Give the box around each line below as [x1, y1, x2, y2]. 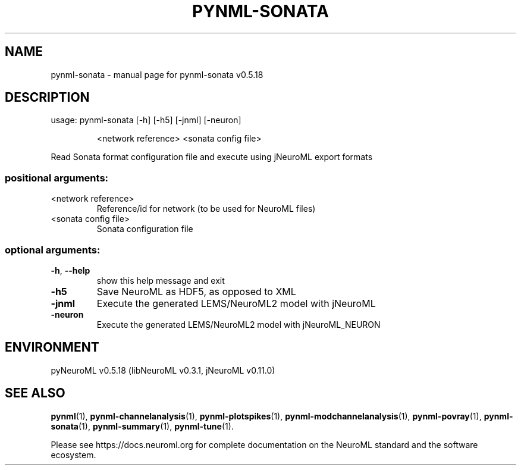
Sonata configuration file [96, 224, 193, 234]
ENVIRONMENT [5, 340, 99, 355]
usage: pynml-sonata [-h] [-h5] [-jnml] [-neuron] [51, 115, 241, 126]
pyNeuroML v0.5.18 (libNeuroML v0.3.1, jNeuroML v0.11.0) [51, 365, 275, 375]
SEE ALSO [5, 386, 65, 401]
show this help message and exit [96, 275, 225, 286]
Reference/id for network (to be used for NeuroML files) [96, 203, 316, 214]
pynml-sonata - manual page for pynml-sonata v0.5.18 [51, 69, 263, 80]
